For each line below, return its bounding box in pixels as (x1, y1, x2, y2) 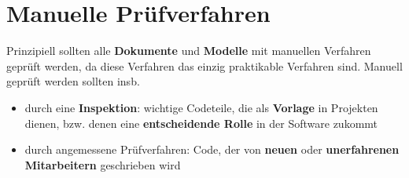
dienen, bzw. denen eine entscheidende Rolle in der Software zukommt (24, 114, 378, 131)
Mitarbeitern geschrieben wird (24, 156, 181, 173)
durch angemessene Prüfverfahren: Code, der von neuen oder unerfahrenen (24, 141, 400, 158)
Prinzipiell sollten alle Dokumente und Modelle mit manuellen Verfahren (6, 42, 371, 59)
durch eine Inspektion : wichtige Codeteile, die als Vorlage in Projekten (24, 99, 378, 115)
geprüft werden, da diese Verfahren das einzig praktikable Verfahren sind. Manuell (6, 57, 403, 74)
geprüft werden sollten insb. (6, 73, 140, 89)
